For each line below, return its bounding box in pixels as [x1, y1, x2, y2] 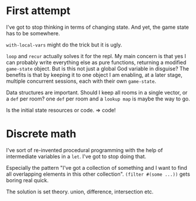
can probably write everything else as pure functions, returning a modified [6, 59, 187, 66]
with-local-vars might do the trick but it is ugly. [6, 41, 122, 48]
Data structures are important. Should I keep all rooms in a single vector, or [6, 89, 188, 96]
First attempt [6, 4, 71, 18]
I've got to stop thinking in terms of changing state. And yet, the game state [6, 24, 190, 31]
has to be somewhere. [6, 29, 61, 36]
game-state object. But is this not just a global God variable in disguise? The [6, 65, 190, 72]
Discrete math [6, 128, 77, 140]
